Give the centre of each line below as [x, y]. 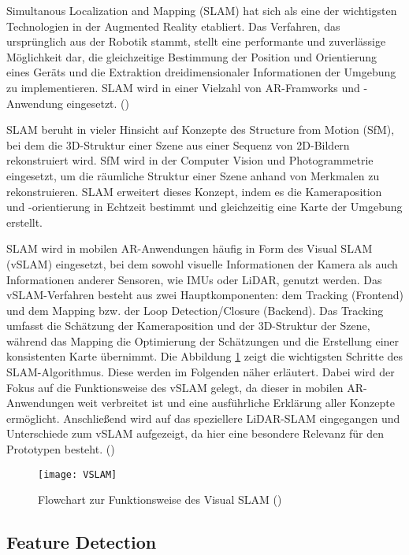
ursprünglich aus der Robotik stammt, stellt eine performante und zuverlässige [196, 41]
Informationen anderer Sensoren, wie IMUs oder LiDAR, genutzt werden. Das [194, 279]
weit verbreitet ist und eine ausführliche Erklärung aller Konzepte [236, 403]
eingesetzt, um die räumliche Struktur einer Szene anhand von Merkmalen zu [193, 175]
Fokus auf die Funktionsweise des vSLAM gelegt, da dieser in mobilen [175, 387]
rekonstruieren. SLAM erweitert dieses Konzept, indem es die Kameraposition [194, 191]
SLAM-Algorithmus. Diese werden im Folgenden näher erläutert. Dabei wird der [201, 372]
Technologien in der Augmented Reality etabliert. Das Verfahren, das [173, 26]
